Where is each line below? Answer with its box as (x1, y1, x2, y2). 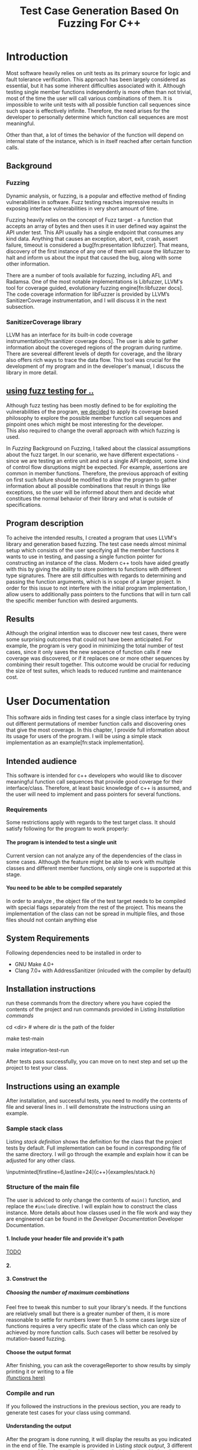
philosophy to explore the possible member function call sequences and (6, 414, 182, 421)
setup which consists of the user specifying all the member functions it (6, 546, 179, 554)
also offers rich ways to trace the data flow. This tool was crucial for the (6, 356, 181, 363)
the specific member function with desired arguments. (6, 597, 139, 604)
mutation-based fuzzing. (6, 1335, 66, 1342)
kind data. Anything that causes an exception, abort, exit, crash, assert (6, 235, 178, 242)
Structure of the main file (6, 1183, 80, 1191)
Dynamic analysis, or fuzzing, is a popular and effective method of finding (6, 192, 186, 199)
